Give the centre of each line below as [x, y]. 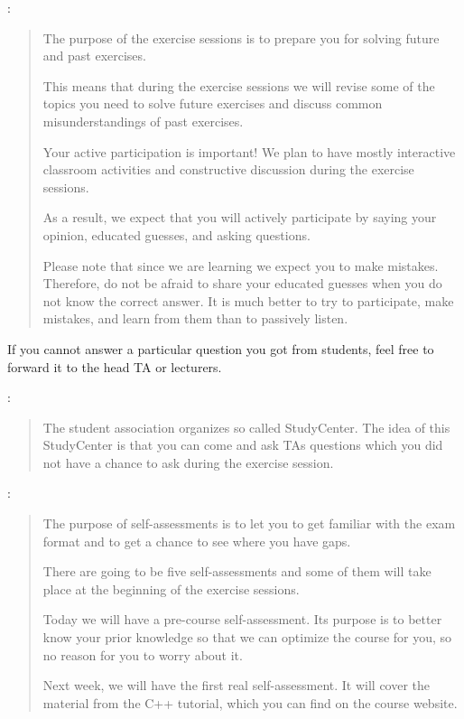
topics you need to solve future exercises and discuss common [213, 103]
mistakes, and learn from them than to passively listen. [195, 318]
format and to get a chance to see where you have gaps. [197, 541]
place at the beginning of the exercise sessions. [171, 588]
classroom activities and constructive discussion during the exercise [228, 169]
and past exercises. [94, 56]
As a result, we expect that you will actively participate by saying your [240, 217]
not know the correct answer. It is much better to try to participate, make [248, 300]
